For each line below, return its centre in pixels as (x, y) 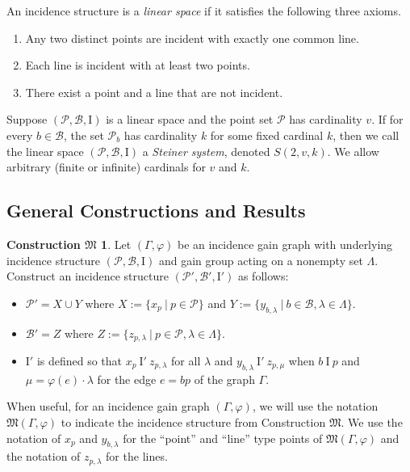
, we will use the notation (315, 406)
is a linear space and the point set (190, 119)
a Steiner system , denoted (206, 151)
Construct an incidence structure (88, 276)
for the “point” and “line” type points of (223, 438)
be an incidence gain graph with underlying (285, 244)
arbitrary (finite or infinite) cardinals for (106, 167)
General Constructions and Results (156, 211)
